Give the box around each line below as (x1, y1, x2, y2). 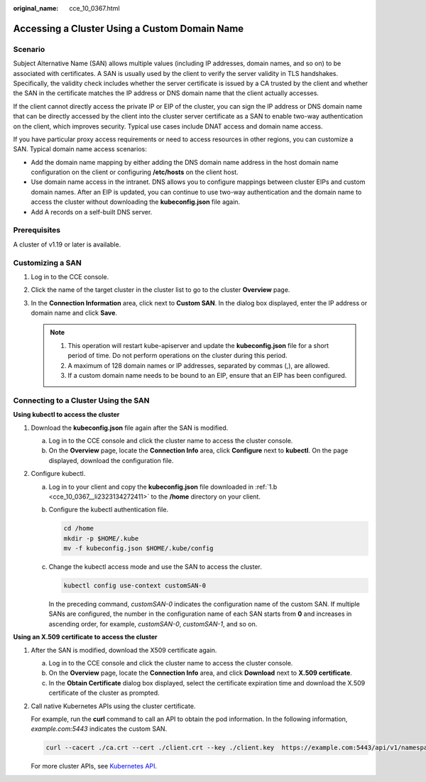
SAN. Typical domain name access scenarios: (13, 145, 147, 153)
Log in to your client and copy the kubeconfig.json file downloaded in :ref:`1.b (48, 482, 278, 491)
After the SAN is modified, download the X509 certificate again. (31, 646, 217, 654)
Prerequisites (13, 225, 60, 235)
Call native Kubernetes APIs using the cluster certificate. (31, 702, 196, 710)
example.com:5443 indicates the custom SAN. (31, 724, 168, 733)
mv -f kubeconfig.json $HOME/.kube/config (63, 544, 214, 553)
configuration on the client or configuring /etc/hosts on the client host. (31, 168, 239, 177)
